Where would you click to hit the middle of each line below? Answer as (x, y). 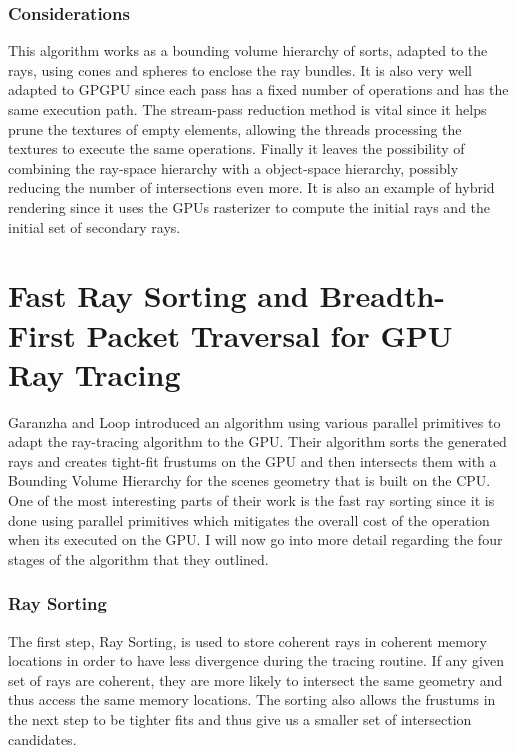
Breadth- (382, 295)
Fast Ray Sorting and (158, 295)
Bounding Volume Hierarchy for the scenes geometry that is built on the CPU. (249, 480)
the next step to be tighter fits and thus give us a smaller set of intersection (240, 719)
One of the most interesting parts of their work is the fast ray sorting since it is (251, 500)
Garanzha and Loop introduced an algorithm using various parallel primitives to (254, 421)
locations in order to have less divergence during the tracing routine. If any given (256, 660)
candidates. (42, 738)
